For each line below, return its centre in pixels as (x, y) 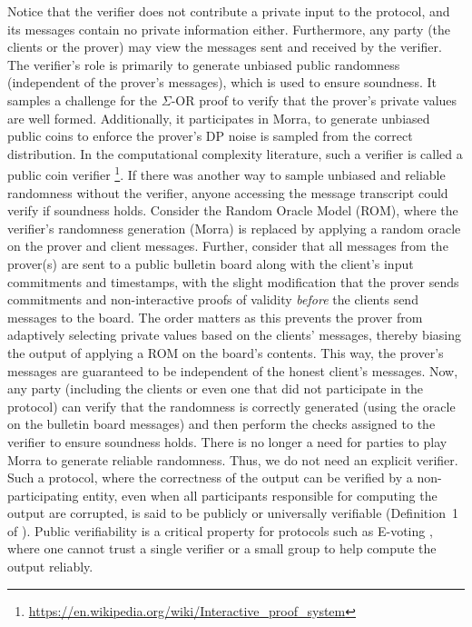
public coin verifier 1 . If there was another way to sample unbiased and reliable (226, 173)
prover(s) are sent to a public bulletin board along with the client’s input (211, 263)
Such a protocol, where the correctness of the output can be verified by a (210, 478)
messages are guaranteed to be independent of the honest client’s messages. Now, (233, 370)
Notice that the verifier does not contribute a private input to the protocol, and (229, 11)
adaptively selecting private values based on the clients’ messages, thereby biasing (234, 335)
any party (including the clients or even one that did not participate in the (215, 388)
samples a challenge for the (83, 100)
